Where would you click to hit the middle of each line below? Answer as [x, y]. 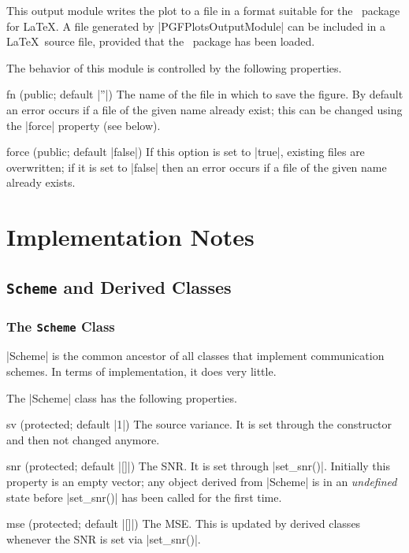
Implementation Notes [130, 237]
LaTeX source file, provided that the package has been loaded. [161, 41]
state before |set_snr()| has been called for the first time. [144, 497]
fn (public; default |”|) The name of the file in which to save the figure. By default [205, 94]
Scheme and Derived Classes [119, 286]
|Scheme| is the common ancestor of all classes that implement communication [195, 356]
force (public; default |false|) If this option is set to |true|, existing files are [186, 152]
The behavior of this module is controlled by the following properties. [174, 67]
